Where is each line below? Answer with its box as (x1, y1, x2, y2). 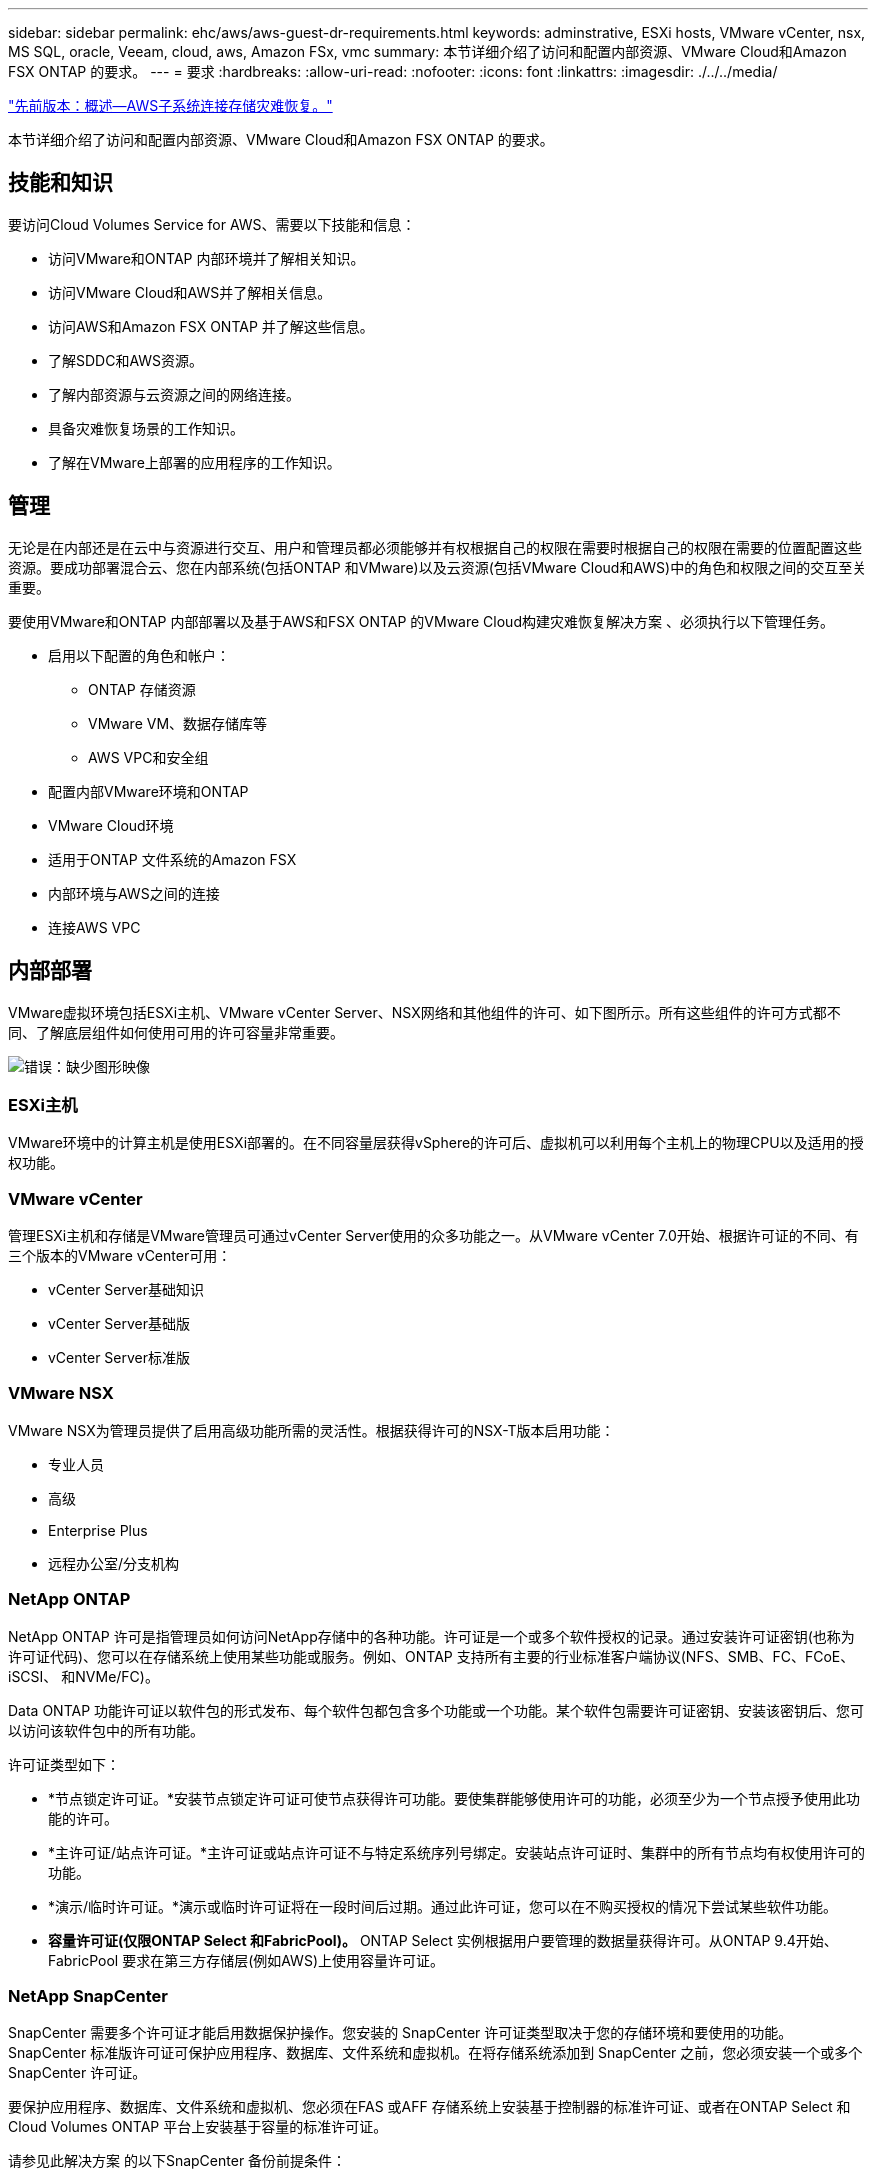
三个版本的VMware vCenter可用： (8, 1247, 232, 1265)
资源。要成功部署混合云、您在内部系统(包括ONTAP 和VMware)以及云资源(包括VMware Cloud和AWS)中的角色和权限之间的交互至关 (8, 558, 867, 576)
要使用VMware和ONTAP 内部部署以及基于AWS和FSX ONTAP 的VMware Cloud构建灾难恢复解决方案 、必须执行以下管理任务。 (8, 612, 834, 630)
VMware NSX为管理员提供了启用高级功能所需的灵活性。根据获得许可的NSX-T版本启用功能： (8, 1421, 615, 1439)
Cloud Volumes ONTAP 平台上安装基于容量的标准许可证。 (8, 2118, 388, 2136)
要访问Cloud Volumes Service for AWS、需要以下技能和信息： (8, 215, 416, 233)
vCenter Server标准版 (48, 1349, 191, 1367)
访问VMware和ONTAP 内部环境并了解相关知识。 (48, 249, 365, 267)
